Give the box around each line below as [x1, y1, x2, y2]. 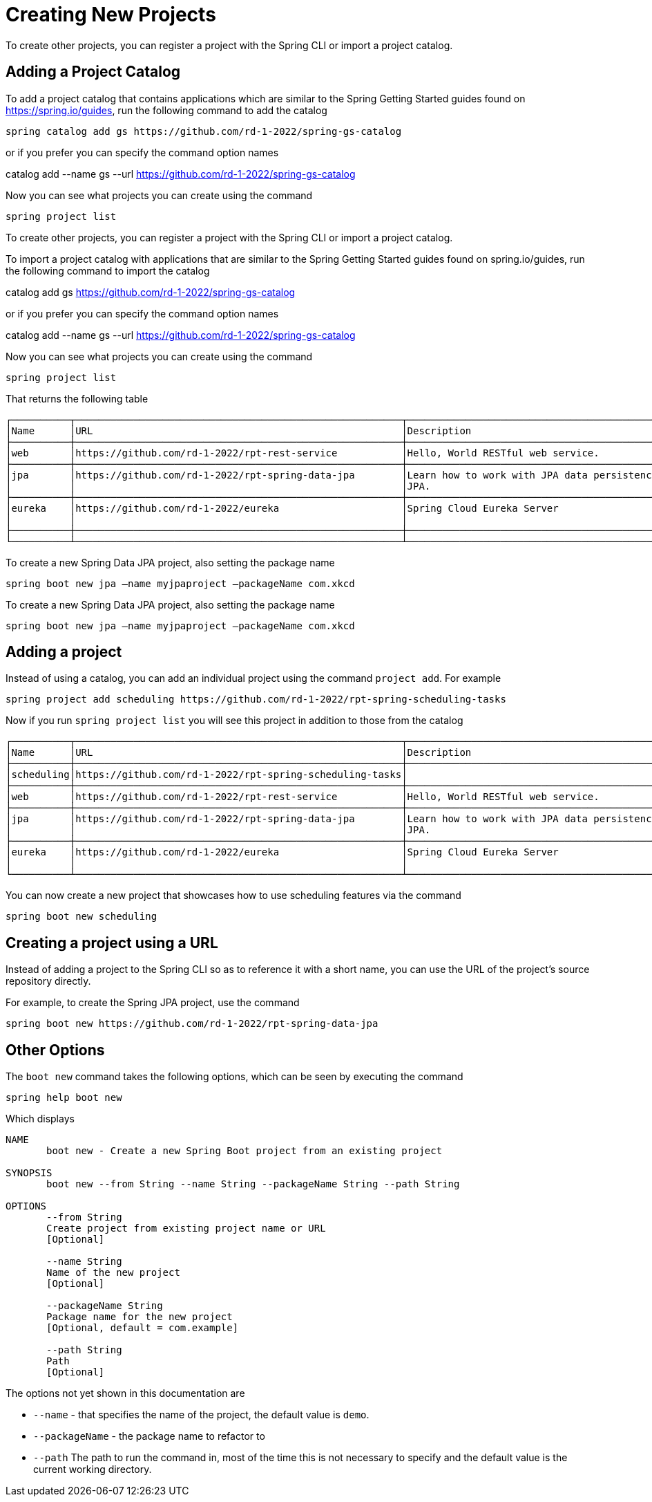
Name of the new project [46, 1267, 180, 1279]
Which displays [6, 1113, 75, 1125]
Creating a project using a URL [6, 934, 218, 952]
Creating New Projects [6, 3, 216, 26]
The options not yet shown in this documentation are [6, 1387, 245, 1400]
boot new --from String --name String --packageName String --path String [46, 1178, 460, 1190]
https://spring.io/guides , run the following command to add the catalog [6, 104, 327, 116]
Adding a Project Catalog [6, 63, 181, 81]
